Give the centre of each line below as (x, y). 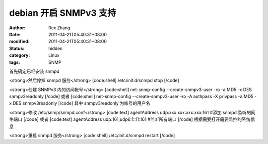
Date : (15, 34)
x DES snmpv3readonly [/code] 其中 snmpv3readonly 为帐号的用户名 (80, 103)
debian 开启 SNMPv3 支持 (63, 13)
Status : (17, 48)
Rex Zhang (59, 28)
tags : (15, 62)
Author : (17, 28)
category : (20, 55)
